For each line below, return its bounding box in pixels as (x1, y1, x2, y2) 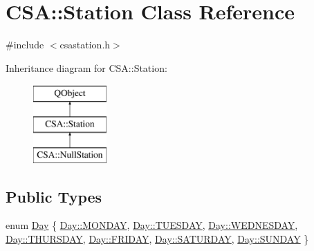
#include (6, 37, 44, 52)
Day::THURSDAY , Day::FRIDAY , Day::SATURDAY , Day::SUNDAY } (6, 232, 309, 246)
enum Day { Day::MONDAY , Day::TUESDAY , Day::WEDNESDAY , (6, 218, 298, 232)
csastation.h (59, 37, 111, 52)
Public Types (6, 185, 102, 207)
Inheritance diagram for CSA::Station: (6, 60, 167, 75)
